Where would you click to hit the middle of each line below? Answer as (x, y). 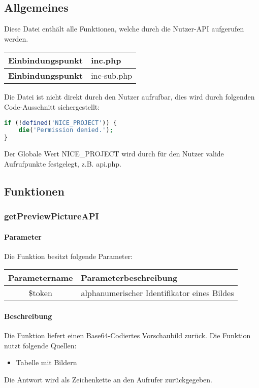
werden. (16, 38)
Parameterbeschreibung (129, 278)
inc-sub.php (112, 76)
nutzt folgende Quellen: (40, 345)
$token (40, 293)
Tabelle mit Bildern (46, 362)
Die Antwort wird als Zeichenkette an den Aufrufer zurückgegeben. (108, 379)
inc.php (106, 60)
